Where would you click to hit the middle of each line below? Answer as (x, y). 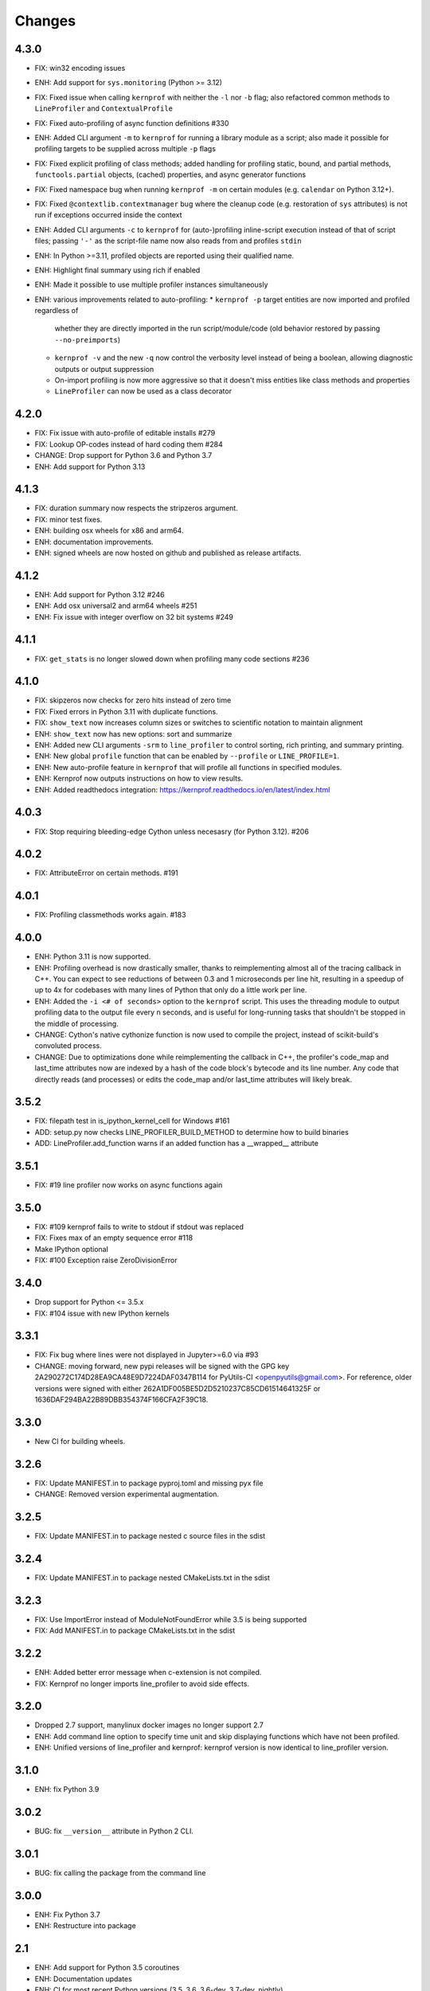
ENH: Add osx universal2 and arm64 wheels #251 (116, 606)
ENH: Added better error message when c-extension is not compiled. (148, 1672)
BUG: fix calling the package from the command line (120, 1872)
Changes (45, 21)
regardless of (57, 311)
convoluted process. (68, 1046)
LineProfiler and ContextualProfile (104, 108)
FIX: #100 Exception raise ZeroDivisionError (106, 1260)
